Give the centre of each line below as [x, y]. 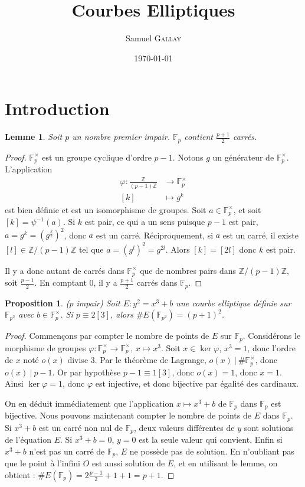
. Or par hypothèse [86, 372]
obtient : [20, 474]
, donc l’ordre [272, 347]
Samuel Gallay [153, 38]
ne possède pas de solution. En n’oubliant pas [212, 451]
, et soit [247, 209]
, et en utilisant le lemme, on [226, 463]
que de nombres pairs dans [188, 270]
